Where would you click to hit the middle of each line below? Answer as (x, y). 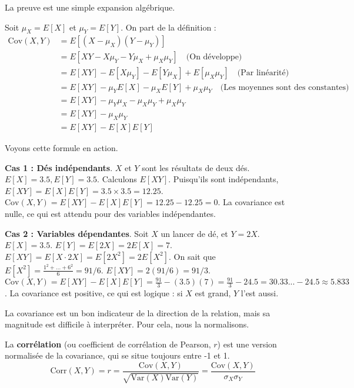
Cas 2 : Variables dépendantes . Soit (77, 233)
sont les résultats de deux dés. (196, 167)
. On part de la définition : (168, 27)
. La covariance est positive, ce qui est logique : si (94, 292)
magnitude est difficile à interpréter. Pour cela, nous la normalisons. (127, 324)
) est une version (247, 344)
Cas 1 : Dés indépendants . (59, 167)
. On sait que (192, 256)
